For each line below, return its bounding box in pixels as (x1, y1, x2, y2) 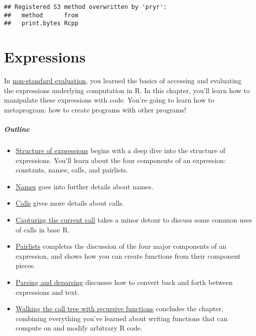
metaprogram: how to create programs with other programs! (4, 104, 186, 114)
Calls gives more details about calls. (15, 198, 125, 208)
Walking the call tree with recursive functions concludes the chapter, (15, 303, 223, 314)
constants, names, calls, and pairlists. (15, 165, 128, 175)
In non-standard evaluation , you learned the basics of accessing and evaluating (4, 75, 242, 86)
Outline (4, 124, 30, 134)
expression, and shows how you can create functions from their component (15, 250, 241, 261)
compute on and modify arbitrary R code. (15, 323, 143, 333)
